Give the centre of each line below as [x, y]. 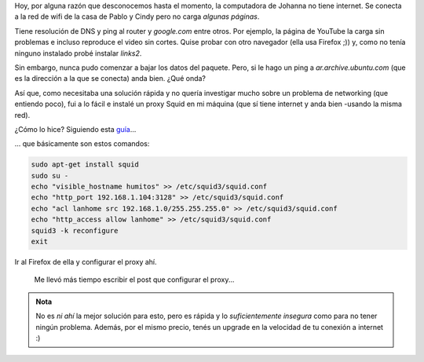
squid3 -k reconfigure [75, 230]
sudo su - [50, 176]
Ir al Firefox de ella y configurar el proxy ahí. [86, 262]
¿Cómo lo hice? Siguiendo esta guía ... [75, 129]
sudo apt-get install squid [85, 165]
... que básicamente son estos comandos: [82, 144]
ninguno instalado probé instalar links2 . [78, 53]
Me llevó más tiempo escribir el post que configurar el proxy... [134, 280]
